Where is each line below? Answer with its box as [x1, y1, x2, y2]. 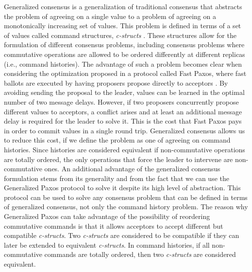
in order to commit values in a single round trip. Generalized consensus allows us [4, 125, 245, 135]
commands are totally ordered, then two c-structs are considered [44, 249, 236, 259]
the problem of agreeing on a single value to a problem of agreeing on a [4, 11, 216, 21]
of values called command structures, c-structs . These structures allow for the [4, 30, 236, 40]
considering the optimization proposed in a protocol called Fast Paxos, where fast [4, 68, 247, 78]
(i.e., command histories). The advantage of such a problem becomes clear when [4, 58, 242, 69]
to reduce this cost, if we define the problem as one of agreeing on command [4, 135, 231, 145]
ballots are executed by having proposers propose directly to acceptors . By [4, 77, 228, 88]
